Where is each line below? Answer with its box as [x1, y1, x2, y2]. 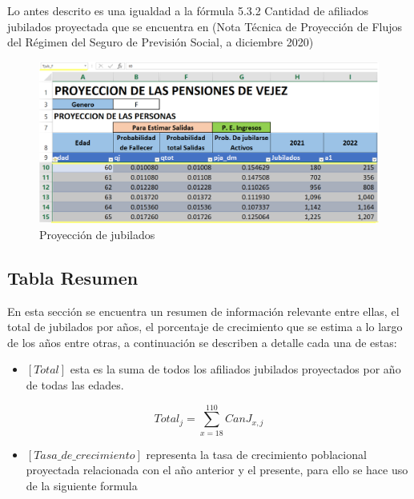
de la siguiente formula [26, 477, 138, 493]
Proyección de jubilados [39, 226, 155, 242]
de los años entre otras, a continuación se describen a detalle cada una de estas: [7, 333, 397, 350]
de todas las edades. [26, 377, 124, 393]
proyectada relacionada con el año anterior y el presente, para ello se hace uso [26, 461, 408, 478]
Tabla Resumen [7, 265, 139, 289]
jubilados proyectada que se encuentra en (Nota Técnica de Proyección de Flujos [7, 18, 403, 34]
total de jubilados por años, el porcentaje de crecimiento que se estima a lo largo [7, 318, 403, 335]
